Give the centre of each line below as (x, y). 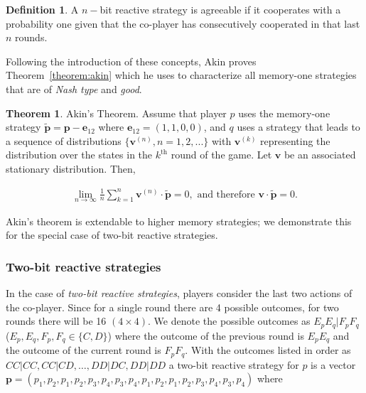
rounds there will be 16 (56, 321)
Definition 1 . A (42, 9)
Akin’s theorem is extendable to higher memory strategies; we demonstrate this (179, 221)
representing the (295, 140)
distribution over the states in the (79, 155)
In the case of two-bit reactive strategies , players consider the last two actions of (179, 293)
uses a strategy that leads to (298, 127)
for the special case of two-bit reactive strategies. (112, 235)
